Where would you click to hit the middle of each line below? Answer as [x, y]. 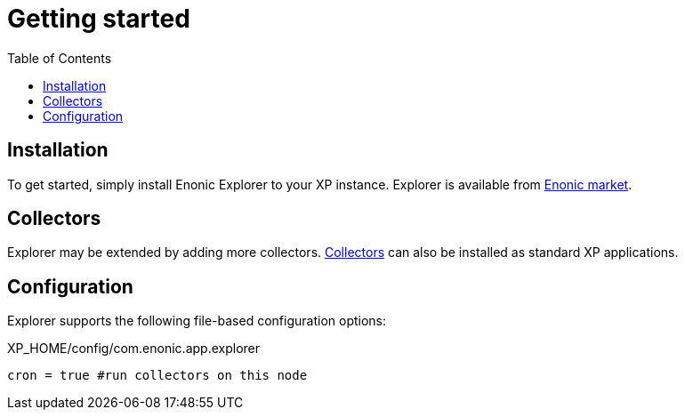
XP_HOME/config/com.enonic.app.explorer [133, 349]
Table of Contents [60, 58]
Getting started [99, 19]
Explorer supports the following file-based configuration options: [197, 321]
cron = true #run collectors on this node [157, 376]
